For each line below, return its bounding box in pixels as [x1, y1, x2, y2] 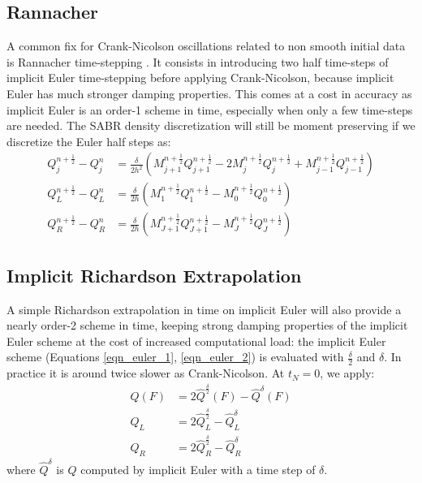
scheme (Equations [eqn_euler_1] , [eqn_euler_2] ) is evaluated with [6, 348, 344, 365]
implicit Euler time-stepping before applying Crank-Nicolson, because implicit [6, 69, 394, 86]
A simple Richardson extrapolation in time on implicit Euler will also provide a [6, 300, 402, 317]
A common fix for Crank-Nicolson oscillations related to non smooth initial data [6, 37, 406, 54]
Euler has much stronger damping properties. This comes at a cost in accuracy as [6, 84, 412, 101]
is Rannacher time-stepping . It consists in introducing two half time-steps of [6, 53, 389, 70]
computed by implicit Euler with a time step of [80, 461, 316, 477]
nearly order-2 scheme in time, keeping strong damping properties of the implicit [6, 317, 408, 334]
